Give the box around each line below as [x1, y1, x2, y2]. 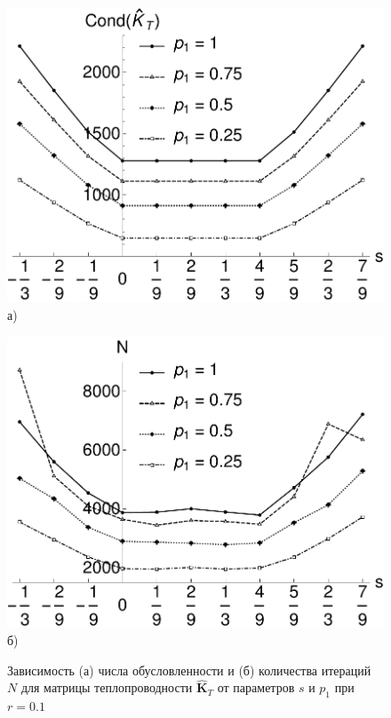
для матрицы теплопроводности [20, 678, 193, 697]
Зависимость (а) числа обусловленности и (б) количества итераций [7, 660, 371, 679]
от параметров [217, 678, 295, 697]
